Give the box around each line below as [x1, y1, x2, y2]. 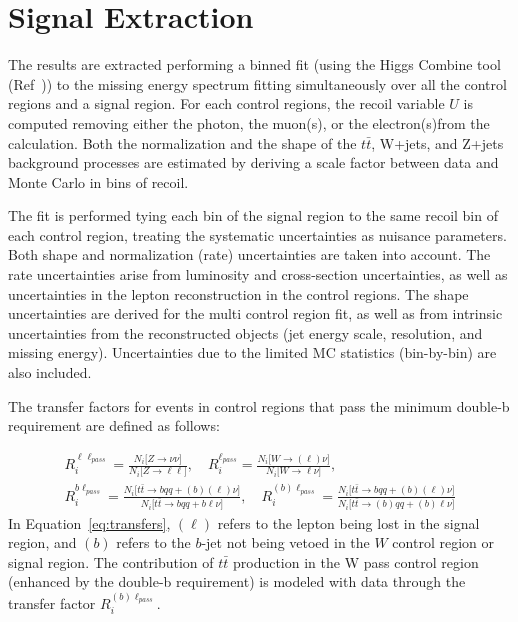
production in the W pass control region [232, 551, 479, 572]
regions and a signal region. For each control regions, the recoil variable [8, 93, 445, 114]
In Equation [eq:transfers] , [8, 512, 171, 533]
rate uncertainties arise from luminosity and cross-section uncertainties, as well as [8, 264, 508, 285]
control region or [392, 532, 494, 553]
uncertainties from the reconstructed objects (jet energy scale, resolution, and [8, 322, 483, 343]
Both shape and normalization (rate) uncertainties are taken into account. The [8, 244, 491, 265]
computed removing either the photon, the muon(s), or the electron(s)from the [8, 112, 490, 133]
